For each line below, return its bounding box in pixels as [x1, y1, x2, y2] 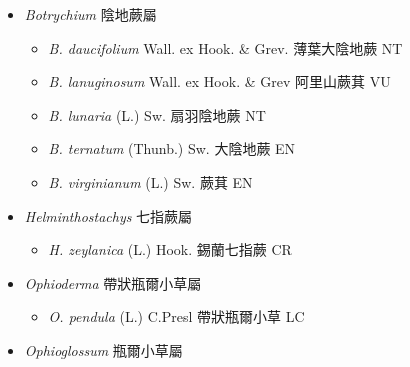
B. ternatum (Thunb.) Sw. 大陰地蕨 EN [48, 138, 296, 159]
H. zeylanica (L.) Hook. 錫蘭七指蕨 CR [48, 239, 292, 260]
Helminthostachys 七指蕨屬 [24, 205, 193, 226]
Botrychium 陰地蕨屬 [24, 4, 157, 24]
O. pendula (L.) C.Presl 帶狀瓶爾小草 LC [48, 306, 305, 327]
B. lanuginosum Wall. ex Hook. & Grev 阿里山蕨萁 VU [48, 71, 391, 92]
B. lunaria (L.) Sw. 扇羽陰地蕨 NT [48, 104, 266, 125]
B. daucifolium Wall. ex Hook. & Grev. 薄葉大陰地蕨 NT [48, 37, 403, 58]
